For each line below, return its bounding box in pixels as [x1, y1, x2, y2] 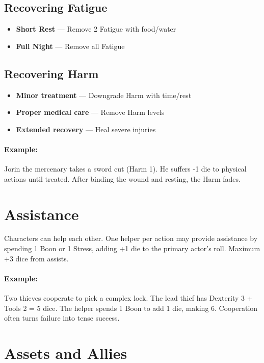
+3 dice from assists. [4, 253, 69, 263]
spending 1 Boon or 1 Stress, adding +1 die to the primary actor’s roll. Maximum [4, 243, 260, 254]
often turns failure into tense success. [4, 312, 120, 323]
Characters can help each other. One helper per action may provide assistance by [4, 233, 258, 244]
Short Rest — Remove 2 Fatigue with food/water [16, 23, 176, 34]
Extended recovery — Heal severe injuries [16, 124, 156, 134]
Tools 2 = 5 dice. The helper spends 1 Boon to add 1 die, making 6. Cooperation [4, 302, 258, 313]
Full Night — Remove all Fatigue [16, 40, 125, 51]
